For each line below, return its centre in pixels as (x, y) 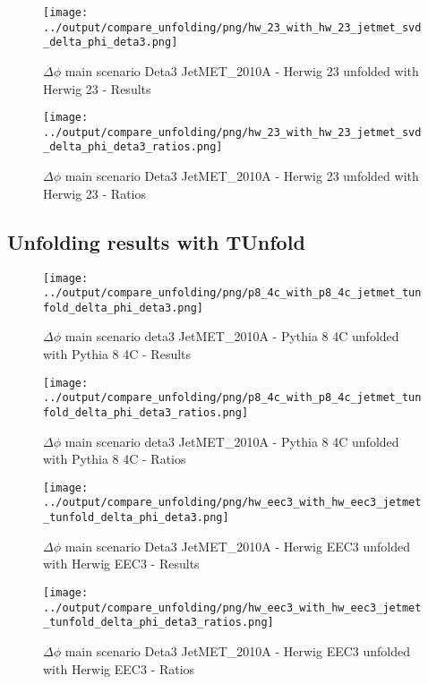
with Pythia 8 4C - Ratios (115, 459)
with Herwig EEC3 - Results (121, 564)
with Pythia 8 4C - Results (117, 354)
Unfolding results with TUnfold (156, 241)
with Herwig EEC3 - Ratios (119, 668)
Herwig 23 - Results (97, 88)
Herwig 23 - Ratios (95, 193)
